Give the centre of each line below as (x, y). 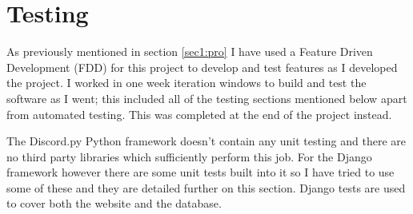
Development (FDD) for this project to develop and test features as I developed (202, 67)
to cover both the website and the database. (114, 203)
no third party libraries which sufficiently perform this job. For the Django (189, 156)
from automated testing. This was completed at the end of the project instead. (199, 114)
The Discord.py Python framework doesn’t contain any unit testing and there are (206, 141)
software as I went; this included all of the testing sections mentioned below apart (207, 98)
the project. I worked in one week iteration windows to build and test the (186, 83)
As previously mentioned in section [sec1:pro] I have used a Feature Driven (190, 52)
